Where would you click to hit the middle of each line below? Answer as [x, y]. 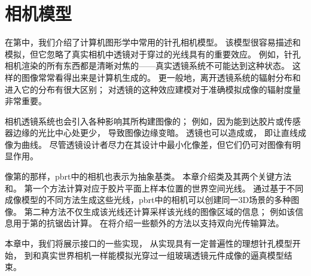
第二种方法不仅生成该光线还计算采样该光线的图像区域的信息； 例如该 [160, 211]
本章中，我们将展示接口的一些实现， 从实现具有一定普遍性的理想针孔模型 [149, 243]
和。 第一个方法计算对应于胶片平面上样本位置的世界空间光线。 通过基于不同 [154, 188]
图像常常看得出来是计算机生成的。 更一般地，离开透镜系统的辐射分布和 [161, 77]
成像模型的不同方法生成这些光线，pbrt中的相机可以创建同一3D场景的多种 [148, 200]
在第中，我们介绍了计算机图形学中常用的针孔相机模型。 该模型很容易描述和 [153, 42]
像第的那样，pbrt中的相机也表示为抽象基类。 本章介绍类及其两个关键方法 [148, 176]
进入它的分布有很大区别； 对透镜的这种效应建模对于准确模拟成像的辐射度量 [153, 89]
